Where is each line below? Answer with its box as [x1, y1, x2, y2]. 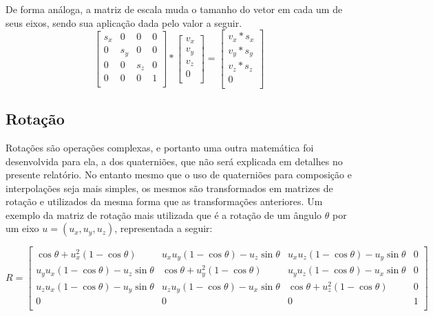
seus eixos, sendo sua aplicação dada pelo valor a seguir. [6, 15, 242, 30]
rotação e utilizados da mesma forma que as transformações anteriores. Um [6, 194, 323, 209]
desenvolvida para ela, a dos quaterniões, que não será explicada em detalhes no [6, 154, 343, 168]
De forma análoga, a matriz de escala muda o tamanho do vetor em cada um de [6, 2, 343, 16]
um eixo [6, 221, 39, 235]
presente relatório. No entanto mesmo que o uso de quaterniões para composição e [6, 167, 352, 182]
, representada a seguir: [114, 221, 213, 235]
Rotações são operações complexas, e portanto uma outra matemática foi [6, 140, 314, 154]
